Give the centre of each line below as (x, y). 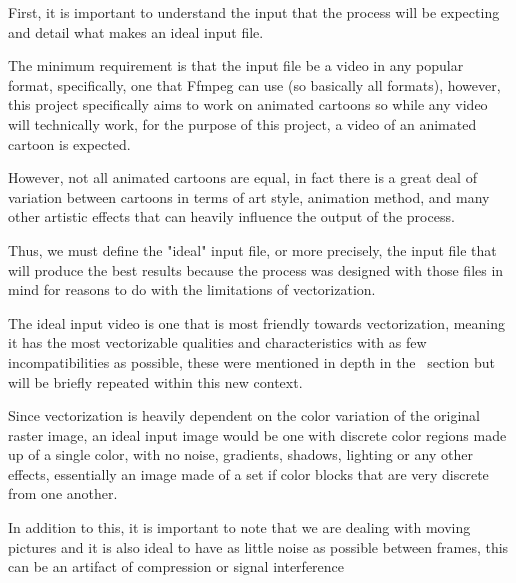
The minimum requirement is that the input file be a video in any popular (236, 65)
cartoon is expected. (69, 143)
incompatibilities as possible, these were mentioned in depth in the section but (251, 361)
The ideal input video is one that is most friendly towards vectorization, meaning (257, 322)
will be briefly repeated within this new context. (155, 381)
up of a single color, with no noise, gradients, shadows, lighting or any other (240, 454)
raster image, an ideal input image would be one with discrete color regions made (257, 434)
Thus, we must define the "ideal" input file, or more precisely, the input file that (252, 249)
